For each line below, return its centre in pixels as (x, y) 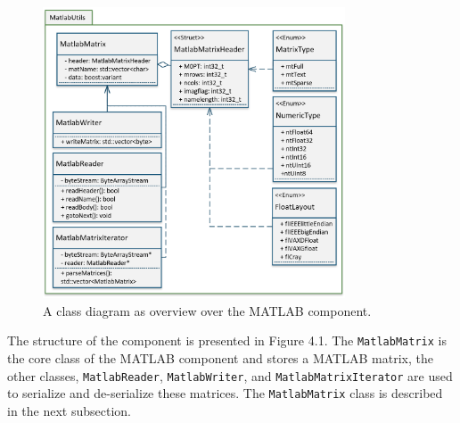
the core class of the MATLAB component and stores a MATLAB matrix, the (220, 358)
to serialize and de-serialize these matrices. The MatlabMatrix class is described (225, 393)
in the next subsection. (69, 411)
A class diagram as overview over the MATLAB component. (207, 310)
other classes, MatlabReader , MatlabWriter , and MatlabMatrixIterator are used (230, 375)
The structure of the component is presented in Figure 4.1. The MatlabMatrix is (227, 340)
